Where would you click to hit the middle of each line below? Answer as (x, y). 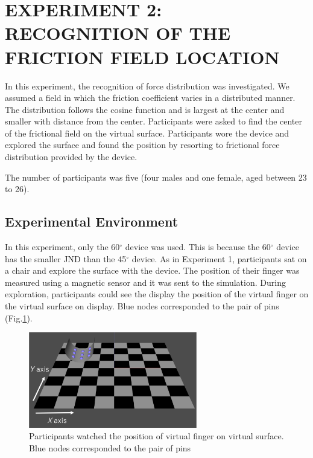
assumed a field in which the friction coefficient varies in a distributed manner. (150, 98)
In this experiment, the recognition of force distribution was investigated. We (147, 85)
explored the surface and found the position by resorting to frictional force (142, 145)
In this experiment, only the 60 (62, 247)
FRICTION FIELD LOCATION (142, 56)
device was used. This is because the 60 (198, 247)
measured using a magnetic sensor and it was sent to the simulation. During (145, 282)
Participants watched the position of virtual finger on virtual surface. (156, 436)
